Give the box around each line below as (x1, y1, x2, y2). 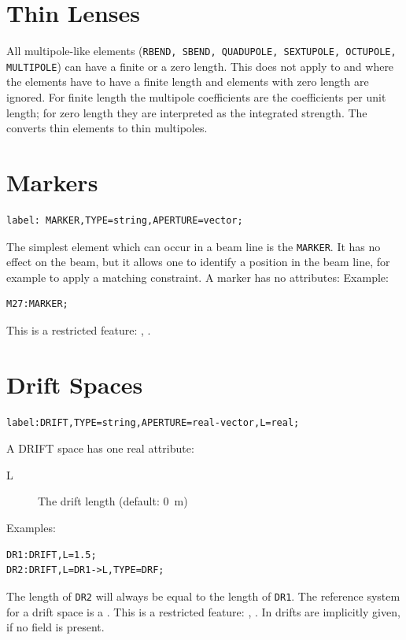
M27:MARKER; (6, 298, 68, 310)
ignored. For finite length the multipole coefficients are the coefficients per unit (6, 89, 386, 105)
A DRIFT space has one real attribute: (6, 440, 194, 457)
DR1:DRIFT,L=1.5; (6, 549, 97, 560)
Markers (6, 166, 98, 198)
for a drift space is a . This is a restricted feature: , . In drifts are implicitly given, (6, 603, 400, 620)
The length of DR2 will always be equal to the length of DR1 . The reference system (6, 587, 400, 604)
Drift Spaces (6, 368, 143, 400)
